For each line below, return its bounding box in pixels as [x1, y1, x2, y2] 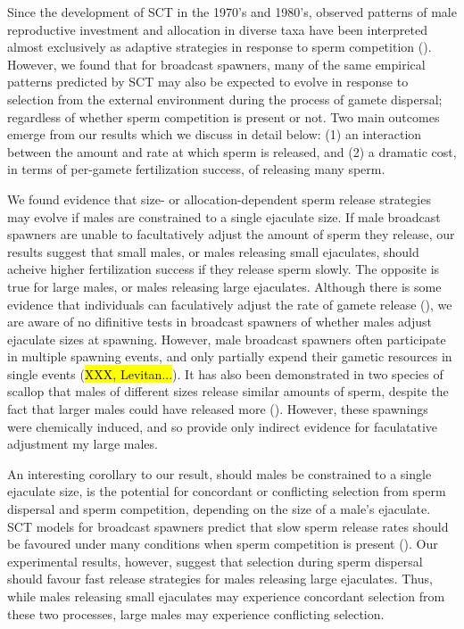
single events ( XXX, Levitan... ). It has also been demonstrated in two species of [7, 364, 443, 383]
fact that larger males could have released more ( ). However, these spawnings [7, 400, 428, 418]
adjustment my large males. [7, 435, 158, 453]
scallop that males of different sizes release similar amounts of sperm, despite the [7, 382, 449, 401]
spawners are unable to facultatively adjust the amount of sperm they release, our [7, 225, 455, 244]
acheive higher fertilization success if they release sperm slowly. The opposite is [7, 260, 440, 278]
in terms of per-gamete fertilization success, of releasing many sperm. [7, 160, 385, 178]
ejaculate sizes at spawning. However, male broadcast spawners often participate [7, 329, 446, 348]
